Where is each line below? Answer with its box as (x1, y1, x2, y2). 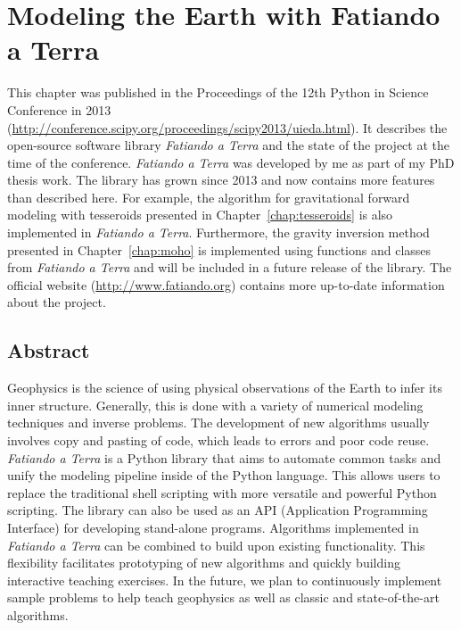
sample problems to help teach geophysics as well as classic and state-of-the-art (7, 588, 440, 607)
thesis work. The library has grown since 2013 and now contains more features (7, 170, 435, 189)
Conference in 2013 (7, 100, 111, 119)
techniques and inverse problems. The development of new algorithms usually (7, 413, 430, 432)
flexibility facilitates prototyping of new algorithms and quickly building (7, 553, 400, 572)
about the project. (7, 293, 106, 311)
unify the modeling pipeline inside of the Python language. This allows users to (7, 466, 440, 485)
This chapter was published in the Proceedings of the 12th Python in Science (7, 83, 429, 102)
